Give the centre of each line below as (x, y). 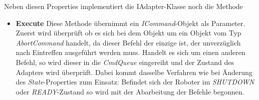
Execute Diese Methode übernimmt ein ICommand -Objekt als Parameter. (130, 23)
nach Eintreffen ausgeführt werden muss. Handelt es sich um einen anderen (130, 52)
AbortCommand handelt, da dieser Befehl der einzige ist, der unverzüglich (128, 42)
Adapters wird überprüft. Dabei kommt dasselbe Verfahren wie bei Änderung (134, 72)
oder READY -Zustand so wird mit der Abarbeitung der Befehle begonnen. (130, 91)
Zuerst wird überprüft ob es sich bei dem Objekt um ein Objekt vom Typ (129, 33)
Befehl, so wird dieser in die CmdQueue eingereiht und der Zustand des (125, 62)
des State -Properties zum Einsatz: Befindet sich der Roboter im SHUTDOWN (135, 82)
